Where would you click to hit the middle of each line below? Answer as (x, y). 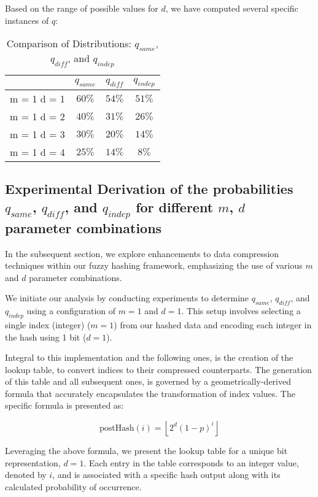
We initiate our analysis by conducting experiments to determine (127, 298)
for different (175, 206)
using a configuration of (71, 311)
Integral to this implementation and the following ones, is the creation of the (149, 357)
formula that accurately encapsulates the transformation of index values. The (150, 393)
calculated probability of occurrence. (73, 486)
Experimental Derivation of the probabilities (149, 189)
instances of (27, 20)
